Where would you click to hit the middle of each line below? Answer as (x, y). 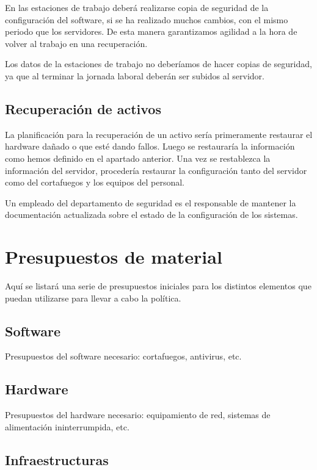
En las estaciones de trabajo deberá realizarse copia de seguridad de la (137, 7)
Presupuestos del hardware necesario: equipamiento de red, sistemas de (138, 415)
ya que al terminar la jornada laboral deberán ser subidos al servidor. (135, 75)
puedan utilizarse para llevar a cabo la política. (93, 298)
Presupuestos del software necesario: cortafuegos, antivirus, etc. (123, 356)
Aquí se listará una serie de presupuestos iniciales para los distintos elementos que (158, 286)
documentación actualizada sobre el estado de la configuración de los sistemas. (151, 215)
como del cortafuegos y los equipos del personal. (95, 182)
